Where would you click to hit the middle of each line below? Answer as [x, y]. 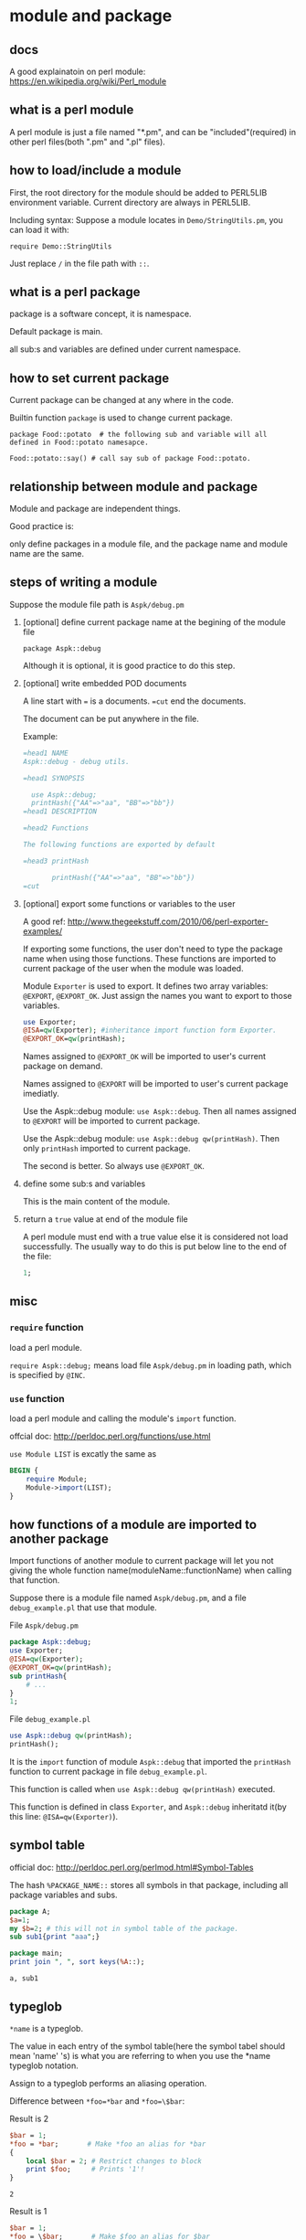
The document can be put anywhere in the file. [111, 718]
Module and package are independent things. [95, 509]
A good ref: [44, 921]
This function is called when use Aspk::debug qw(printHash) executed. [142, 1789]
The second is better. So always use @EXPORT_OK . [114, 1166]
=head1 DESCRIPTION [60, 812]
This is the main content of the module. [96, 1202]
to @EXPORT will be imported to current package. [111, 1121]
